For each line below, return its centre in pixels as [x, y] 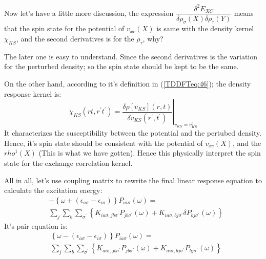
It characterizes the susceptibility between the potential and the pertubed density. [133, 133]
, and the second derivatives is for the [75, 38]
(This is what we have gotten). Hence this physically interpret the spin [150, 153]
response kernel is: [33, 93]
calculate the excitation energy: [53, 190]
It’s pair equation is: [36, 225]
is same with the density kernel [205, 28]
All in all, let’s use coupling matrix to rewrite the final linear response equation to [133, 180]
